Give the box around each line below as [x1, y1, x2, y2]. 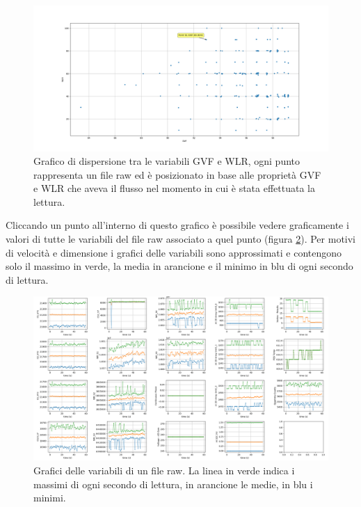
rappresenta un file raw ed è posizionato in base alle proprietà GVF [33, 167, 321, 182]
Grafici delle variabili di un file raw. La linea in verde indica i [33, 463, 295, 478]
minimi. [33, 490, 66, 505]
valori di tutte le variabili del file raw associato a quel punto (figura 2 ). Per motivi [6, 232, 356, 246]
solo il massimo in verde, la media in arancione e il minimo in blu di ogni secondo [6, 259, 353, 273]
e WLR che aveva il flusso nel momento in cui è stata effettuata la [33, 181, 315, 195]
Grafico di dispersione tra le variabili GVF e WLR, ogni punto [33, 154, 300, 168]
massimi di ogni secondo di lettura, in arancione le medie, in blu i [33, 476, 313, 491]
